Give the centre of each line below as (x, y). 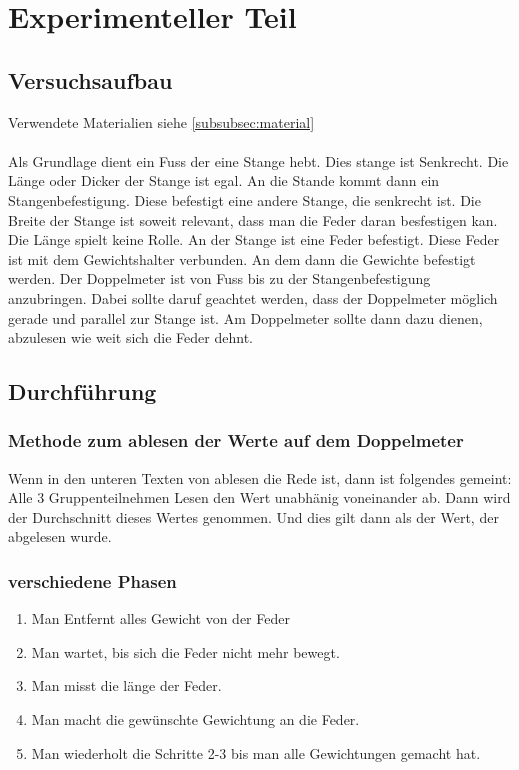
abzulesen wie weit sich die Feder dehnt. (130, 337)
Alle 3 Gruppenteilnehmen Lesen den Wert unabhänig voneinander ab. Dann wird (259, 497)
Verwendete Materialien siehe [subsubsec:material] (161, 121)
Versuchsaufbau (90, 79)
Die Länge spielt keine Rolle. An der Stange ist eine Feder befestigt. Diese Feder (254, 239)
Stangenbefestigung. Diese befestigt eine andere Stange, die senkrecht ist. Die (244, 199)
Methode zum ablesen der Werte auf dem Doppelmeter (236, 440)
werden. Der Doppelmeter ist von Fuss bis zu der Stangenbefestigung (219, 278)
